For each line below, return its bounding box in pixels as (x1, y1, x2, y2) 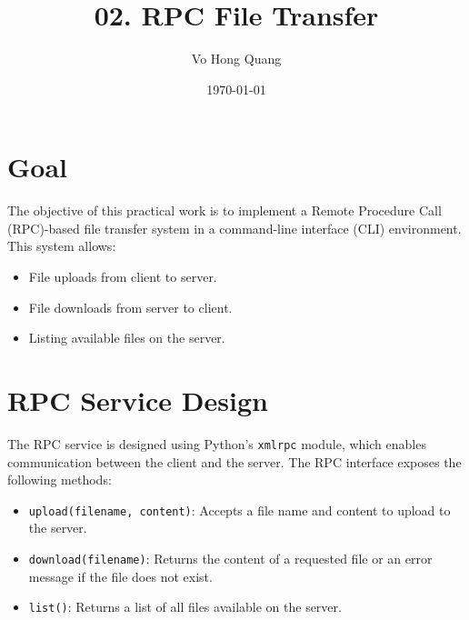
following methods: (7, 470, 112, 489)
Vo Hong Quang (191, 49, 282, 68)
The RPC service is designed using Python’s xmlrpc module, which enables (7, 434, 426, 453)
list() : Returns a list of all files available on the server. (28, 597, 342, 616)
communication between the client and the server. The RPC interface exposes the (7, 452, 462, 471)
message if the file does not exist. (28, 566, 213, 585)
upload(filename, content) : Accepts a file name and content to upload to (28, 500, 451, 519)
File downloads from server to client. (28, 297, 233, 316)
